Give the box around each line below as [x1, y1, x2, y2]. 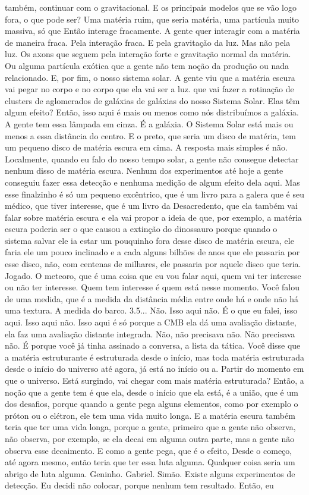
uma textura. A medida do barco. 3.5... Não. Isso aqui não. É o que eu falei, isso [5, 304, 298, 317]
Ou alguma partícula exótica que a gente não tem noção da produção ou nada [5, 59, 289, 71]
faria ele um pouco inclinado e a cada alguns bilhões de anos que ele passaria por [5, 246, 300, 258]
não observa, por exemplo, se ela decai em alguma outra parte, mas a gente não [5, 432, 295, 444]
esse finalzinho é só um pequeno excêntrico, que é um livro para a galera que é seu [5, 187, 305, 200]
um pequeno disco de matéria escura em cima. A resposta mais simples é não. [5, 141, 288, 153]
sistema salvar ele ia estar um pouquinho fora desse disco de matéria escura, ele [5, 234, 294, 246]
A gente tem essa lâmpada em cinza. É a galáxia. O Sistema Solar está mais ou [5, 117, 294, 130]
